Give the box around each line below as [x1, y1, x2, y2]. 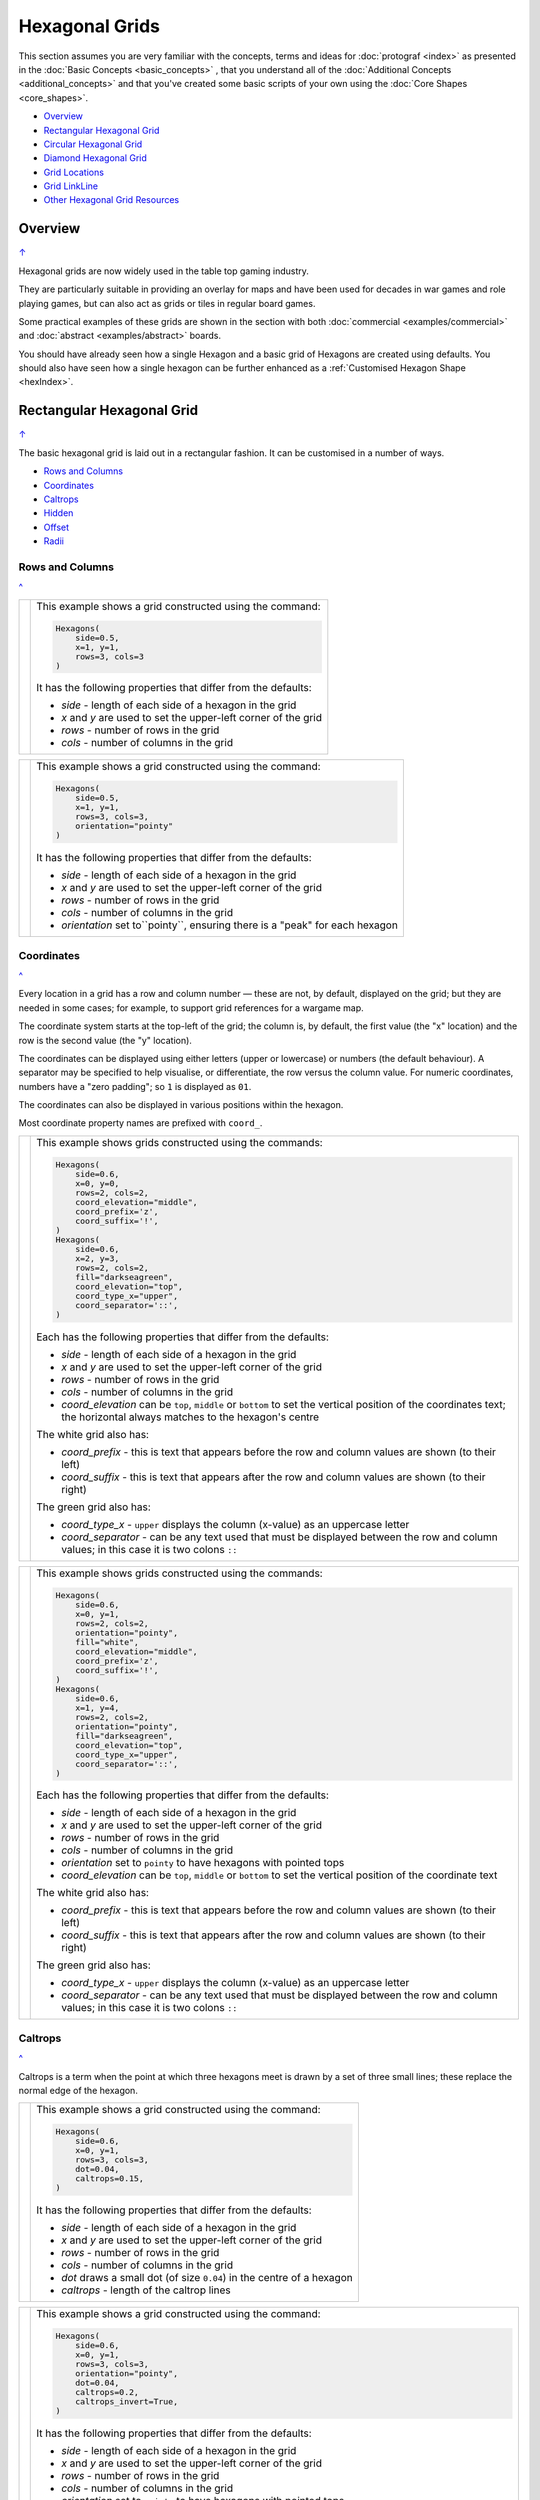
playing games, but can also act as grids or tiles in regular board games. [18, 297, 316, 309]
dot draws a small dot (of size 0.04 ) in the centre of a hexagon [61, 2271, 354, 2285]
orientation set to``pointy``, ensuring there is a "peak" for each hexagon [61, 918, 399, 932]
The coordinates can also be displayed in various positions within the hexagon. [18, 1099, 344, 1111]
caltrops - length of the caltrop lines [61, 2283, 231, 2297]
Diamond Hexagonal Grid [43, 152, 147, 164]
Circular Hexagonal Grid [43, 138, 143, 150]
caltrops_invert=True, [75, 2396, 179, 2407]
